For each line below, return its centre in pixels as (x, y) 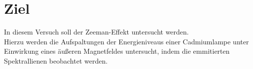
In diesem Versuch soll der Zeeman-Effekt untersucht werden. (96, 32)
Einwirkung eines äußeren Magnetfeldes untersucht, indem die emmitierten (117, 51)
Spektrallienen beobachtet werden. (56, 60)
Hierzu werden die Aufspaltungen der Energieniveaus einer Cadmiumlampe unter (126, 41)
